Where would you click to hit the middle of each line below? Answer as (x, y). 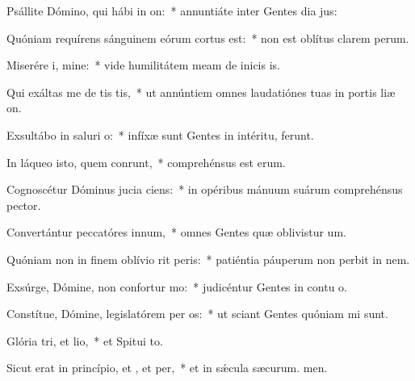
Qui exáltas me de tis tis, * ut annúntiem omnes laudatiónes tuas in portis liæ (201, 92)
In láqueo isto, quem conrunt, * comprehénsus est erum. (146, 162)
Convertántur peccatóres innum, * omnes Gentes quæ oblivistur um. (176, 232)
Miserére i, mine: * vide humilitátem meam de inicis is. (143, 65)
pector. (24, 205)
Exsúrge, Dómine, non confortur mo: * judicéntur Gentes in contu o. (177, 286)
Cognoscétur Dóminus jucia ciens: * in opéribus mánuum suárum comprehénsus (205, 189)
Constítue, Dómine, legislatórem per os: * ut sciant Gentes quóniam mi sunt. (197, 314)
